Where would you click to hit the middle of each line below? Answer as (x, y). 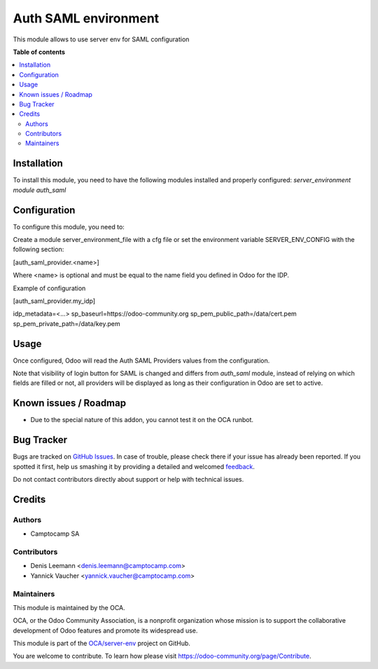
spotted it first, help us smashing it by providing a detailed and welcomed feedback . (134, 466)
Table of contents (39, 52)
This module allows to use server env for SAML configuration (101, 39)
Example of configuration (49, 288)
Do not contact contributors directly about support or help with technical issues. (128, 480)
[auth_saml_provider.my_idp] (54, 301)
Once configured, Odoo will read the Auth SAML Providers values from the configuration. (141, 360)
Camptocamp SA (55, 534)
